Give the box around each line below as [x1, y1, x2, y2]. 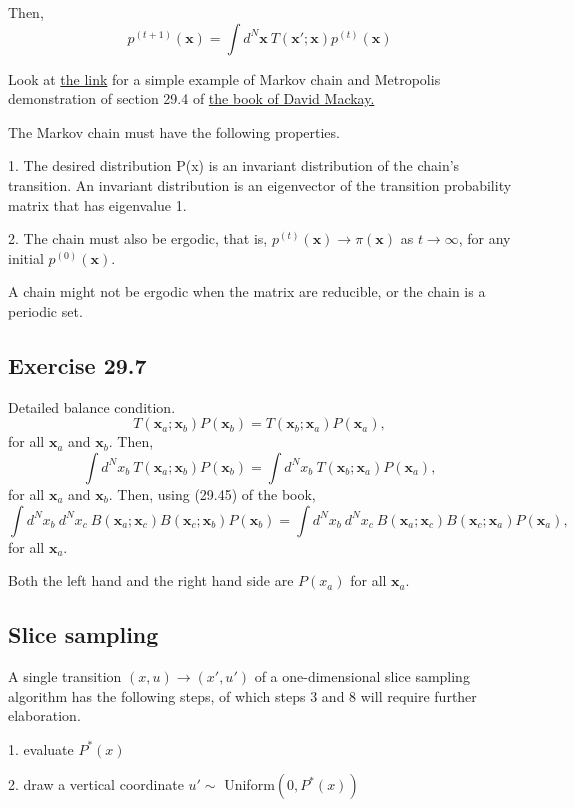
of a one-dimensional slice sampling [254, 665, 470, 686]
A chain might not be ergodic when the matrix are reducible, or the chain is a [8, 281, 486, 302]
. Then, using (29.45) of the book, [108, 483, 316, 504]
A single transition [8, 665, 122, 686]
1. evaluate [8, 738, 74, 759]
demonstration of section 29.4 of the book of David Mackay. [8, 88, 375, 109]
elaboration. [8, 705, 81, 726]
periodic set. [8, 300, 83, 321]
